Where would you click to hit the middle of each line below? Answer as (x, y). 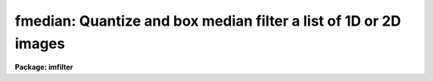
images (40, 43)
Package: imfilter (44, 67)
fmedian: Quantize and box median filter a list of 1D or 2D (208, 21)
